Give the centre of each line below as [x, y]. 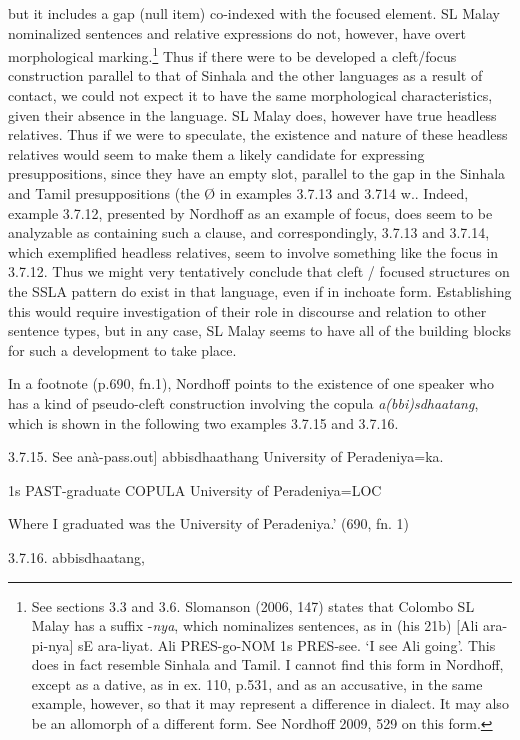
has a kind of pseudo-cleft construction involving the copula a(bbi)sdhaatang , [243, 402]
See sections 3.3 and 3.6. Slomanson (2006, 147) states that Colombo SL [253, 605]
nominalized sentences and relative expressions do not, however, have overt [237, 32]
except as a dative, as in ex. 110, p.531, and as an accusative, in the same [257, 683]
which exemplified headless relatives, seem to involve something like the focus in [253, 251]
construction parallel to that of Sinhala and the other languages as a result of [245, 75]
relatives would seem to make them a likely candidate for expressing [216, 153]
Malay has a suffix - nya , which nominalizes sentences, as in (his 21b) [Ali [255, 625]
